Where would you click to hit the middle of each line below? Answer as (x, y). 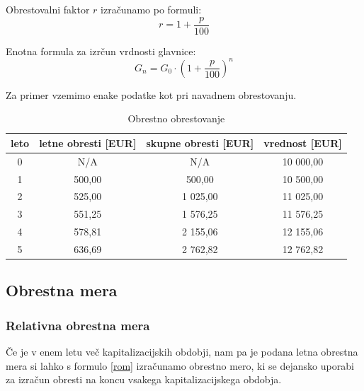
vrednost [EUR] (303, 142)
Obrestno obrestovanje (176, 118)
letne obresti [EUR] (88, 142)
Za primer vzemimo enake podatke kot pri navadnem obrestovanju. (151, 94)
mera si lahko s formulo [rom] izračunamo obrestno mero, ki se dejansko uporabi (180, 365)
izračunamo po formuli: (151, 9)
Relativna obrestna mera (78, 325)
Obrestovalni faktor (48, 9)
